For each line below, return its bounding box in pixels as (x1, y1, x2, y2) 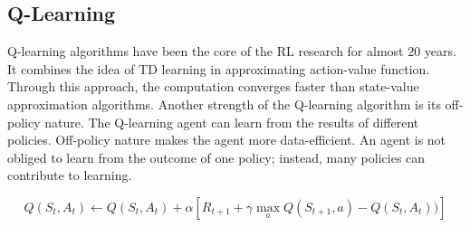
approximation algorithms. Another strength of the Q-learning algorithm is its (7, 94, 441, 113)
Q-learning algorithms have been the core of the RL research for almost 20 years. (7, 42, 456, 61)
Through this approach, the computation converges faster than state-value (7, 77, 419, 96)
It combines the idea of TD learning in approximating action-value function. (7, 59, 430, 78)
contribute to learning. (7, 166, 132, 184)
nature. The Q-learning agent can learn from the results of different (44, 112, 419, 131)
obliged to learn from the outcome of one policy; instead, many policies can (7, 147, 426, 166)
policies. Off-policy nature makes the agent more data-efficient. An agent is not (7, 130, 446, 149)
